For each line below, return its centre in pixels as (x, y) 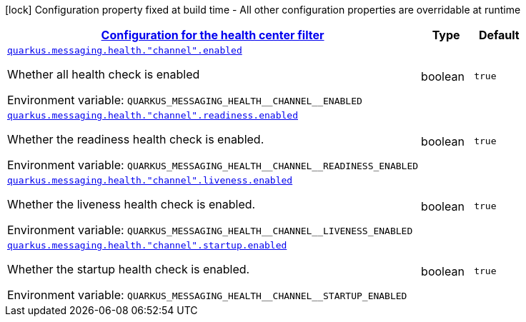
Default (499, 35)
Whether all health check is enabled (104, 74)
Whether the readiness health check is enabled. (136, 139)
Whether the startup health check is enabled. (129, 269)
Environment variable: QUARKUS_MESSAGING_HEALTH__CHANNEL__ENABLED (185, 100)
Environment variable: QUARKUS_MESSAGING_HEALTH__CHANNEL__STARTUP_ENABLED (207, 295)
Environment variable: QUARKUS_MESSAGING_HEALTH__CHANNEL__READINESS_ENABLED (213, 165)
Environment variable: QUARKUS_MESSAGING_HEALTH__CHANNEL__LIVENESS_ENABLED (210, 230)
